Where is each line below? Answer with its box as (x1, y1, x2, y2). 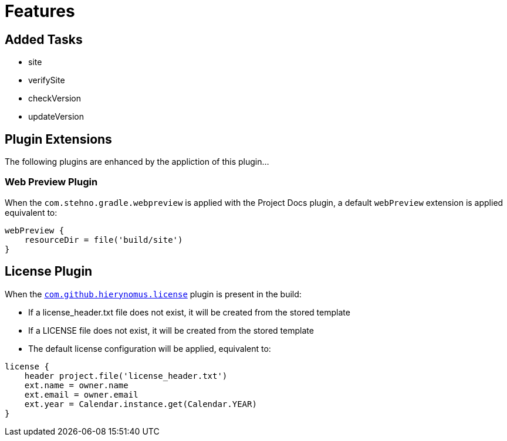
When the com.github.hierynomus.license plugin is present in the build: (5, 289, 302, 299)
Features (5, 1, 75, 21)
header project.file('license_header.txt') (24, 371, 228, 381)
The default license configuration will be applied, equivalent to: (28, 343, 271, 354)
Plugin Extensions (5, 131, 112, 147)
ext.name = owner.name (24, 380, 129, 390)
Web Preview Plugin (5, 176, 98, 188)
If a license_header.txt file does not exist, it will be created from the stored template (28, 307, 350, 317)
